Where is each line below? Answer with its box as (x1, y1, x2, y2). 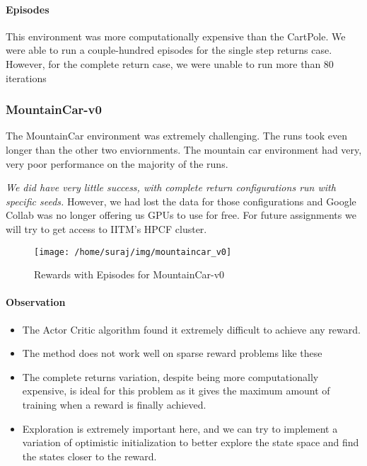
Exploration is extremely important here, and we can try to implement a (22, 421, 338, 436)
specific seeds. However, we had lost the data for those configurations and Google (6, 193, 356, 208)
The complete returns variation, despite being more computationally (22, 369, 319, 384)
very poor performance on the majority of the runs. (6, 156, 228, 171)
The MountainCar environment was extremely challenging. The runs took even (6, 128, 347, 143)
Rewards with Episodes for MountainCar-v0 (34, 267, 225, 282)
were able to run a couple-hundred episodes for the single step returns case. (6, 42, 332, 57)
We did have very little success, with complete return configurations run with (6, 180, 336, 195)
